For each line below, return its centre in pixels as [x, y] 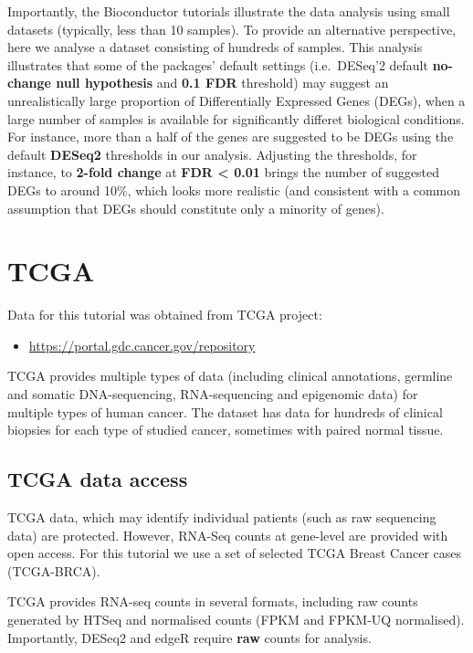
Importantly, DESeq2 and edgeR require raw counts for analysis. [189, 637]
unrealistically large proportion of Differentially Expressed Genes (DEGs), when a [236, 100]
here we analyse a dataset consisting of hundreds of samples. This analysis [215, 47]
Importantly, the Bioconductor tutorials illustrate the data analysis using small [229, 11]
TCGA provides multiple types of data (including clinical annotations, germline [230, 376]
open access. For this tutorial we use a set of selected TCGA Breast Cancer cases [235, 553]
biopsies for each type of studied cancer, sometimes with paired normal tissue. [226, 430]
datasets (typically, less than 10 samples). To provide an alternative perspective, [232, 29]
